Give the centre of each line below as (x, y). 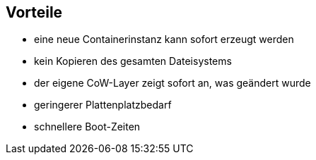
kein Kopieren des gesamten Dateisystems (133, 61)
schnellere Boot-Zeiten (87, 127)
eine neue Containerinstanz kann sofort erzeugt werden (164, 39)
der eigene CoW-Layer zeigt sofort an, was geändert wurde (172, 83)
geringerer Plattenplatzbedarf (103, 105)
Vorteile (34, 12)
